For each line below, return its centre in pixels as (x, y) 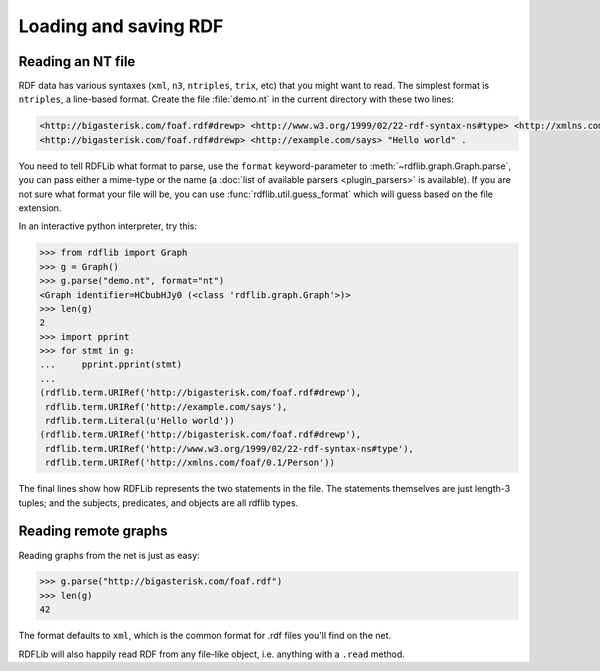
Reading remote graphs (93, 531)
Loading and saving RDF (121, 26)
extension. (40, 207)
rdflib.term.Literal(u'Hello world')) (140, 421)
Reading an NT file (77, 61)
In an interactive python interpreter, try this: (107, 226)
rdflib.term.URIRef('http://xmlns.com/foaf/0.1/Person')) (190, 463)
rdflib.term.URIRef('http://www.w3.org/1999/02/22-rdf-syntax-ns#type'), (230, 448)
